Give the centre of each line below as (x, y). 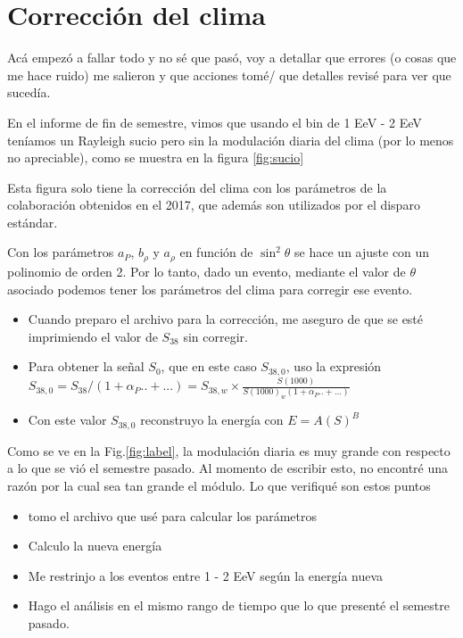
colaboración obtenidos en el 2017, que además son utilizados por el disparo (214, 205)
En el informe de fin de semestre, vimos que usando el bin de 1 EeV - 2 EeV (215, 122)
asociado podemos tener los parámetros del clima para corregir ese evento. (210, 289)
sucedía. (29, 92)
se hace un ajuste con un (362, 252)
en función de (216, 252)
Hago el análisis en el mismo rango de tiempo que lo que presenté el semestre (239, 605)
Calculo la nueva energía (95, 546)
